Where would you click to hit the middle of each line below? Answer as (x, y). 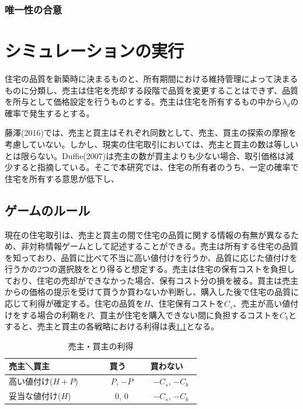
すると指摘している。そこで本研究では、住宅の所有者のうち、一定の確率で (156, 167)
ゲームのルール (48, 210)
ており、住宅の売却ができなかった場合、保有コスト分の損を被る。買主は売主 (152, 280)
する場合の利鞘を (53, 315)
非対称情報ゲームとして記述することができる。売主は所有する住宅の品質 (159, 246)
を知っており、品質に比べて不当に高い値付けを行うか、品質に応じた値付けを (151, 257)
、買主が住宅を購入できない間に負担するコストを (186, 315)
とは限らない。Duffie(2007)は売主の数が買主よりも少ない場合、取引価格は (145, 155)
